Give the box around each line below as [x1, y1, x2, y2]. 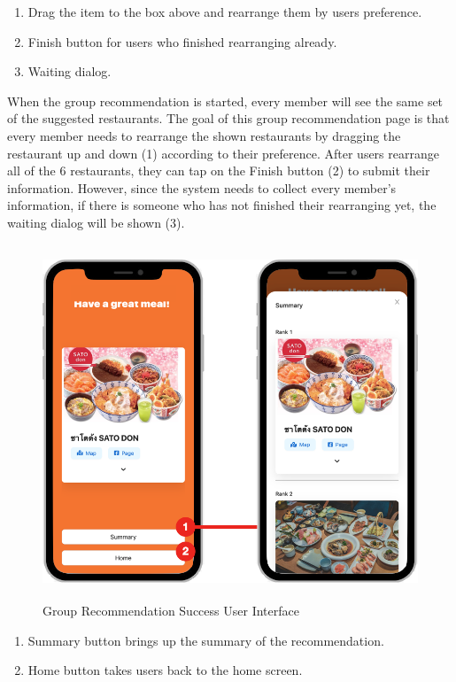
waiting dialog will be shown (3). [7, 213, 185, 231]
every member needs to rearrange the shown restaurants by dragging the [7, 126, 401, 144]
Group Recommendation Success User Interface [43, 601, 299, 620]
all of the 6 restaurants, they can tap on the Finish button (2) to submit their [7, 161, 430, 180]
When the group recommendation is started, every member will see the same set [7, 91, 444, 110]
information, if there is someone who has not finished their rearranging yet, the [7, 196, 437, 214]
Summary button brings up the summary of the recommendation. [27, 631, 384, 649]
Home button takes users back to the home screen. [27, 661, 303, 679]
